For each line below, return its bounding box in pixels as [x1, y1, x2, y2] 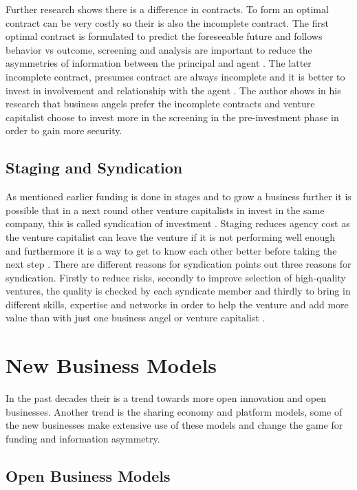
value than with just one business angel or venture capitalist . [6, 310, 266, 325]
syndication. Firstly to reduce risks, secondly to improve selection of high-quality [6, 270, 346, 284]
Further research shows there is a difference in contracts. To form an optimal [6, 2, 329, 16]
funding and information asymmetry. [6, 431, 160, 445]
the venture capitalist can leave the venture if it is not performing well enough [6, 229, 336, 244]
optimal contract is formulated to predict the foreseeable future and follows [6, 29, 323, 43]
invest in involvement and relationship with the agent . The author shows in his [6, 83, 341, 97]
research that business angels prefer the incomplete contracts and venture [6, 96, 315, 111]
